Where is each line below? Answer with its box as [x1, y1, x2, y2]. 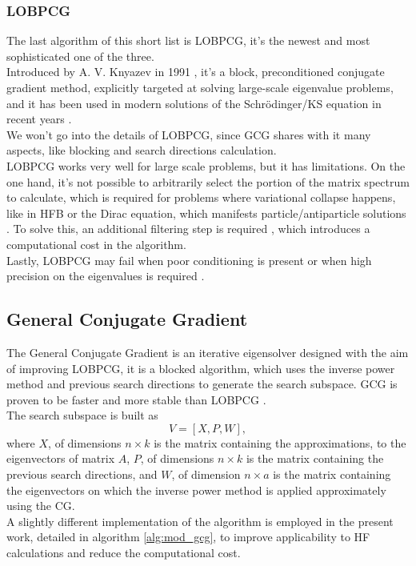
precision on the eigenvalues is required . [6, 267, 205, 284]
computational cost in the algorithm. [6, 235, 186, 252]
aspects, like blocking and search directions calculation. [6, 142, 277, 159]
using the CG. [6, 497, 75, 514]
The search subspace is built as [6, 407, 158, 423]
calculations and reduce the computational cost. [6, 544, 241, 561]
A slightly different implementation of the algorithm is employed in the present [6, 512, 394, 529]
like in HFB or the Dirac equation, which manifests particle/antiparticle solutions [6, 204, 406, 221]
